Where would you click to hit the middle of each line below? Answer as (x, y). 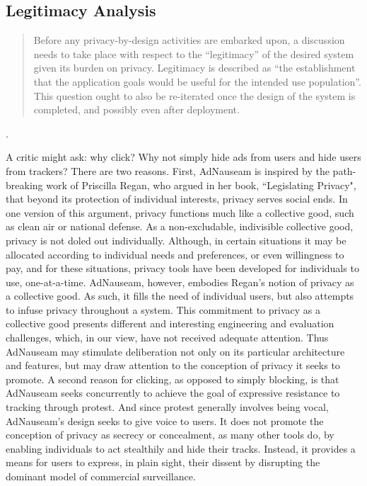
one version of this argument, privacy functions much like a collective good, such (180, 212)
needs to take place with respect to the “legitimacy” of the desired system (194, 53)
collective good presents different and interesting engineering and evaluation (170, 323)
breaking (24, 185)
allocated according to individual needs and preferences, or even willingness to (175, 254)
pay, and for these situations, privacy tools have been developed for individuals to (182, 268)
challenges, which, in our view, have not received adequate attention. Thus (167, 338)
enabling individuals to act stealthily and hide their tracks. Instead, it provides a (181, 448)
